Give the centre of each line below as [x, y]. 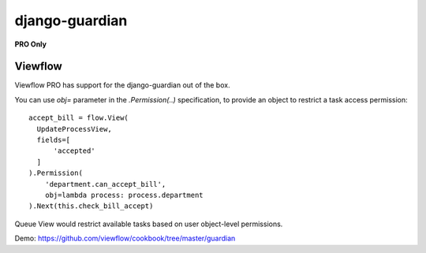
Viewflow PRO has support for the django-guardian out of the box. [122, 85]
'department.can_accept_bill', [105, 184]
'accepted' [74, 151]
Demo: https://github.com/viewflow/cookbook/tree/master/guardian [125, 238]
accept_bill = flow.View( [79, 118]
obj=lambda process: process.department [124, 195]
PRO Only [31, 44]
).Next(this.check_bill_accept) [91, 206]
